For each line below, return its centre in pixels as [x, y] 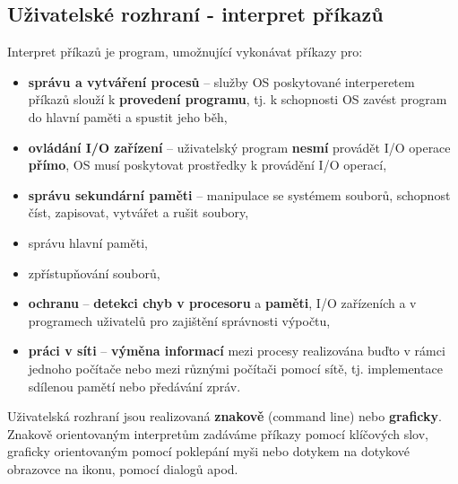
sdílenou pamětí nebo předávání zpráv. [134, 386]
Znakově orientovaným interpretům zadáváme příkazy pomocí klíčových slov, [218, 433]
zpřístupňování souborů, [94, 273]
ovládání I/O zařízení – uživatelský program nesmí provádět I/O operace [239, 147]
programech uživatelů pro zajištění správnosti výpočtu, [179, 320]
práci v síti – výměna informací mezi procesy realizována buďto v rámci [237, 351]
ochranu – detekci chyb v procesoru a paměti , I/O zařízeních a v [222, 303]
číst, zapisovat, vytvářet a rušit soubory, [138, 212]
